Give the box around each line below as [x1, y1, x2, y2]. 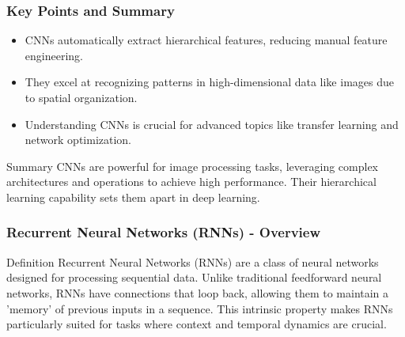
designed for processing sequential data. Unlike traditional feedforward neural [6, 269, 382, 286]
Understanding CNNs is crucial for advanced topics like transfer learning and [25, 115, 399, 132]
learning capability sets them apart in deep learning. [6, 188, 260, 205]
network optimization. [25, 131, 132, 148]
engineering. [25, 47, 83, 63]
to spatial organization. [25, 89, 138, 105]
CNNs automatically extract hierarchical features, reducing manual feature [25, 32, 388, 48]
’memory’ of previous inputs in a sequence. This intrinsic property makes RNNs [6, 300, 393, 316]
